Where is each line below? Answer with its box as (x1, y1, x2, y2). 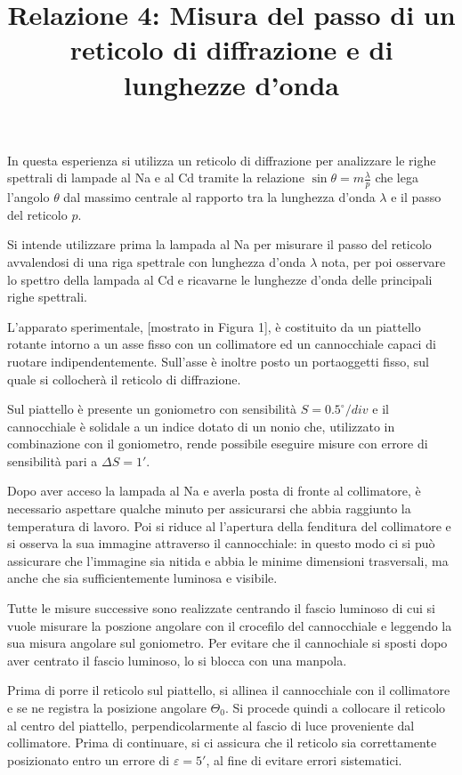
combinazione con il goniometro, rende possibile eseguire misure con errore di (7, 434, 428, 453)
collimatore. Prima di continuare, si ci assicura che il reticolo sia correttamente (7, 733, 437, 752)
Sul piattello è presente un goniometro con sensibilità (7, 400, 297, 418)
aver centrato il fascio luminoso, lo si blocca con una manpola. (7, 650, 347, 669)
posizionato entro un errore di (7, 750, 170, 769)
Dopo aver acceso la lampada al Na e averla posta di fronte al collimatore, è (7, 481, 421, 500)
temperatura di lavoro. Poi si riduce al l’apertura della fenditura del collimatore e (7, 516, 451, 535)
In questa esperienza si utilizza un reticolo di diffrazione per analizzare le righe (7, 150, 436, 169)
